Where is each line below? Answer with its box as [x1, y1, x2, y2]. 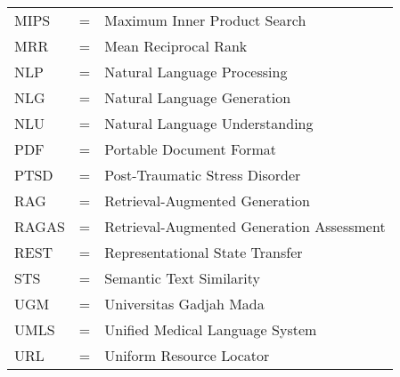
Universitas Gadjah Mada [104, 293, 265, 314]
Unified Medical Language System [104, 319, 317, 340]
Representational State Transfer [104, 242, 303, 262]
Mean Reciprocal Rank [104, 36, 248, 56]
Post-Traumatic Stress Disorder [104, 164, 301, 185]
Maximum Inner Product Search [104, 10, 306, 30]
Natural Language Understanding [104, 113, 314, 133]
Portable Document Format [104, 139, 277, 159]
